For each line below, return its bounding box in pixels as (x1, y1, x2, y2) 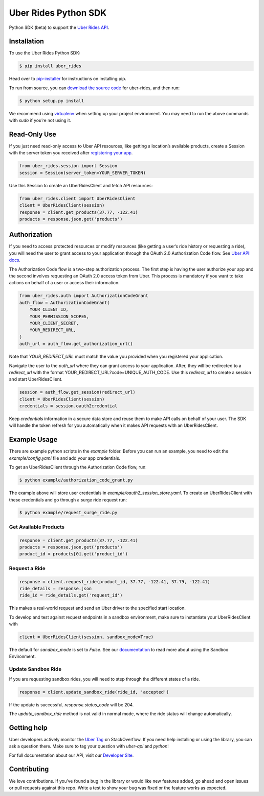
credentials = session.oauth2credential (19, 403, 117, 409)
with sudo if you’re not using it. (9, 118, 71, 124)
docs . (9, 257, 21, 263)
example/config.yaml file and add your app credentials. (9, 455, 121, 461)
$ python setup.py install (19, 98, 84, 103)
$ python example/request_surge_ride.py (19, 510, 117, 516)
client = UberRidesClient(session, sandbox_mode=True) (19, 634, 154, 640)
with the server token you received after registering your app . (9, 150, 133, 156)
